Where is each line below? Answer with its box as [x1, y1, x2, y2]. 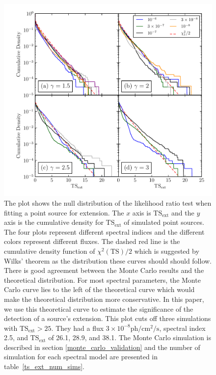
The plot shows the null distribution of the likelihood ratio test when [4, 197, 212, 208]
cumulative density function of [4, 245, 95, 256]
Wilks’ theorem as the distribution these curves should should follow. [4, 255, 212, 266]
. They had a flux [51, 322, 104, 333]
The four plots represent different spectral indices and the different [4, 226, 205, 237]
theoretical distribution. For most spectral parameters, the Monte [4, 274, 201, 285]
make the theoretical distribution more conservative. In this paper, [4, 294, 204, 304]
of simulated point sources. [124, 217, 204, 227]
